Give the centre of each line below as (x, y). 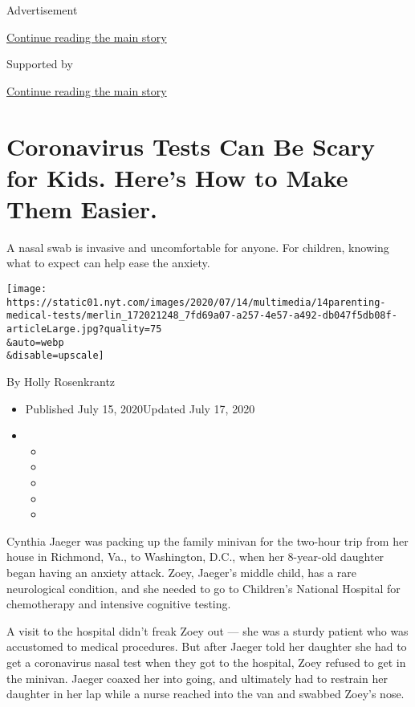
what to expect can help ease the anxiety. (108, 263)
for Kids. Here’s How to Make (177, 177)
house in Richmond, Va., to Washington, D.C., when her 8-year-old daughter (195, 557)
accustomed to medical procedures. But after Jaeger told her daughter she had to (207, 646)
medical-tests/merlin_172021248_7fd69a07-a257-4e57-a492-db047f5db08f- (202, 316)
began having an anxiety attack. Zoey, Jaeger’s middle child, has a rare (182, 572)
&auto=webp (35, 342)
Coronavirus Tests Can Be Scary (191, 146)
